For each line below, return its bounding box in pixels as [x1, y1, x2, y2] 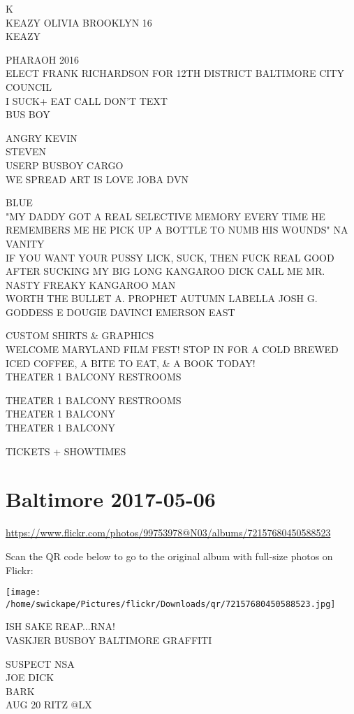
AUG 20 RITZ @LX [6, 697, 92, 712]
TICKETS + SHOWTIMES [6, 443, 126, 458]
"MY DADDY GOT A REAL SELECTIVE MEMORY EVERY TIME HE [6, 208, 325, 223]
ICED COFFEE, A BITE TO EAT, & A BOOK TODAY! [6, 355, 256, 370]
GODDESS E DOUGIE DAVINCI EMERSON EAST [6, 304, 235, 319]
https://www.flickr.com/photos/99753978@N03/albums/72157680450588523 [6, 525, 331, 540]
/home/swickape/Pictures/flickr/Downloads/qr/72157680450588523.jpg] [6, 599, 336, 609]
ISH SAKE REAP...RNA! [6, 619, 115, 634]
